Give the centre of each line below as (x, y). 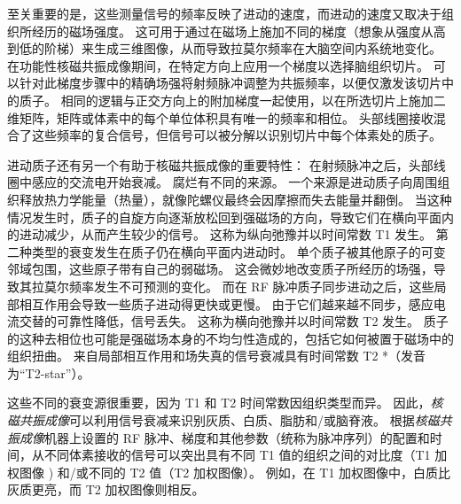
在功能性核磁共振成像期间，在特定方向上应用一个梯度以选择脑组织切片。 (218, 65)
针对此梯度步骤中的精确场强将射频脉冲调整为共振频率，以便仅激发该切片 (230, 83)
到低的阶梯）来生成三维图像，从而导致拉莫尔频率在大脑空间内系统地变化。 (224, 48)
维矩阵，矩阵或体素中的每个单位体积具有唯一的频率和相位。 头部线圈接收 (220, 117)
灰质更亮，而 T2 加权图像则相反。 (106, 489)
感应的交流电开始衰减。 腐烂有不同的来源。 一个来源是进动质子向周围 (234, 182)
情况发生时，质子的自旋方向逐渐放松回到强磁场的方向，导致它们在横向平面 (224, 217)
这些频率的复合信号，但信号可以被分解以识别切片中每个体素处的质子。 (236, 135)
